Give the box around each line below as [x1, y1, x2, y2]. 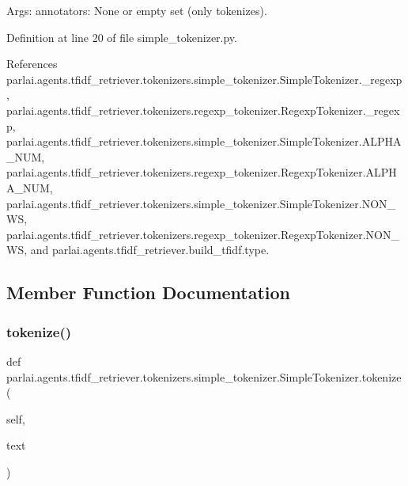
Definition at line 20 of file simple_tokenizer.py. [6, 28, 237, 45]
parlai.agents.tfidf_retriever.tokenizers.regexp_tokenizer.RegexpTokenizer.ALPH [6, 164, 397, 180]
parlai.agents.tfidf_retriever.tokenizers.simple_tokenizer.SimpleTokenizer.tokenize [6, 368, 402, 385]
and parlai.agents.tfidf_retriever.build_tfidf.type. [30, 241, 270, 258]
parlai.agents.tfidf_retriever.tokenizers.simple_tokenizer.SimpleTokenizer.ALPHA [6, 133, 402, 150]
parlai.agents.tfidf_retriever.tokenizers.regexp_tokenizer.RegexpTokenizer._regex [6, 101, 400, 118]
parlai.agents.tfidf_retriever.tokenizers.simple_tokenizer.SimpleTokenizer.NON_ [6, 195, 396, 211]
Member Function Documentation [6, 280, 291, 305]
